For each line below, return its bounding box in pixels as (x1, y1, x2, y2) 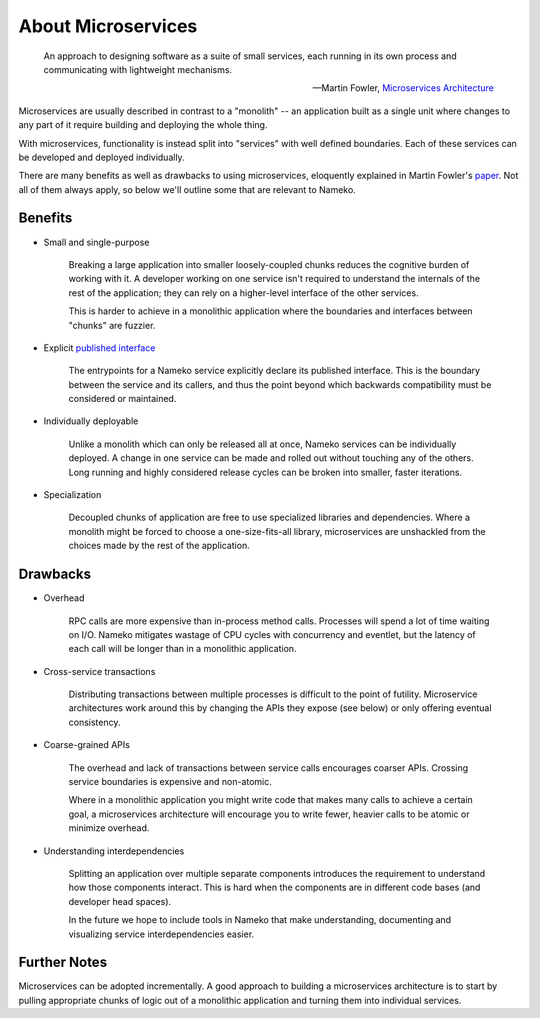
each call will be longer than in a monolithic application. (68, 643, 297, 655)
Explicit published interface (43, 341, 156, 354)
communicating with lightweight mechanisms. (43, 63, 233, 75)
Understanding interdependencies (43, 845, 185, 857)
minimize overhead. (68, 822, 150, 834)
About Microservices (18, 15, 198, 37)
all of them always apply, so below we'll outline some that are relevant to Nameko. (18, 183, 357, 195)
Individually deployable (43, 415, 139, 427)
